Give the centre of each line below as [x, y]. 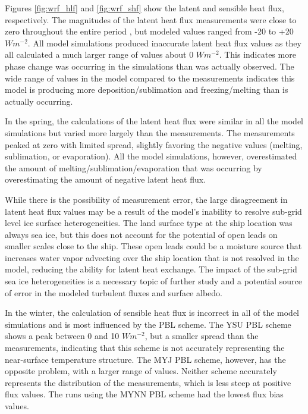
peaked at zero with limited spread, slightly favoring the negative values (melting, [154, 144]
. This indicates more [257, 54]
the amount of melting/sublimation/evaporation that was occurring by [133, 167]
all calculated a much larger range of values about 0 [99, 54]
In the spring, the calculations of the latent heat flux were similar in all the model [154, 121]
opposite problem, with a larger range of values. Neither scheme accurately [141, 371]
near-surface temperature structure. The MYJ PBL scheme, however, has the [145, 359]
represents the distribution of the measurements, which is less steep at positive [148, 382]
